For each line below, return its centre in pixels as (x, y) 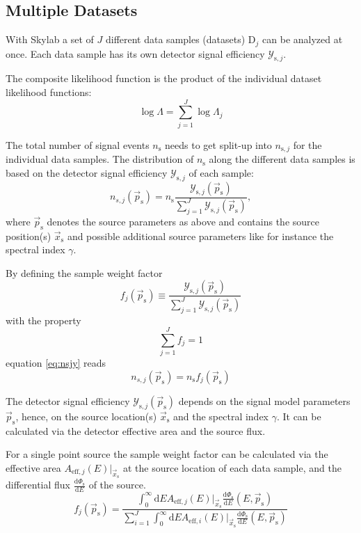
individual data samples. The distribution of (100, 159)
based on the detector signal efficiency (87, 172)
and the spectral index (221, 416)
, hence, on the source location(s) (86, 416)
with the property (43, 320)
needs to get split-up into (218, 144)
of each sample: (221, 172)
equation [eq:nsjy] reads (56, 363)
